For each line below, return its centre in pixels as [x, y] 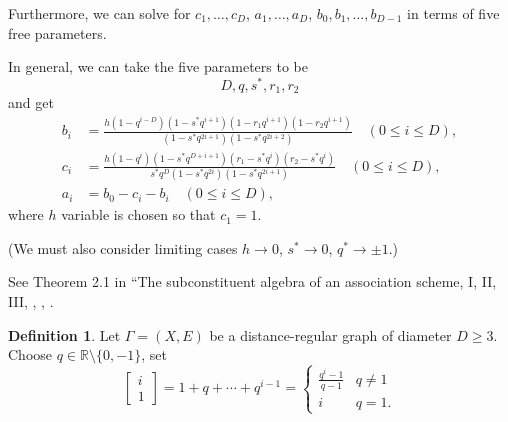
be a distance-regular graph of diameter [330, 334]
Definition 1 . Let [64, 334]
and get [31, 102]
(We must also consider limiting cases [123, 247]
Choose [30, 354]
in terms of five [453, 13]
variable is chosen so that [138, 214]
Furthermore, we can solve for [99, 13]
